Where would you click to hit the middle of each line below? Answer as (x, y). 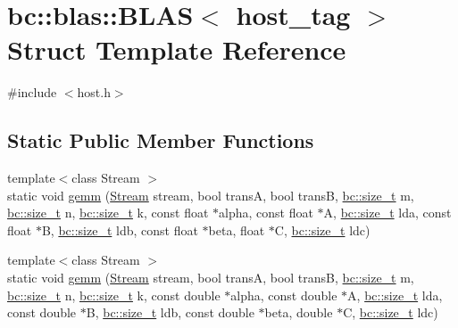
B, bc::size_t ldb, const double (170, 312)
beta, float (237, 230)
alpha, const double (284, 295)
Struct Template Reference (177, 49)
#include (32, 92)
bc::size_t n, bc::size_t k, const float (108, 213)
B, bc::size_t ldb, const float (120, 230)
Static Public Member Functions (161, 140)
